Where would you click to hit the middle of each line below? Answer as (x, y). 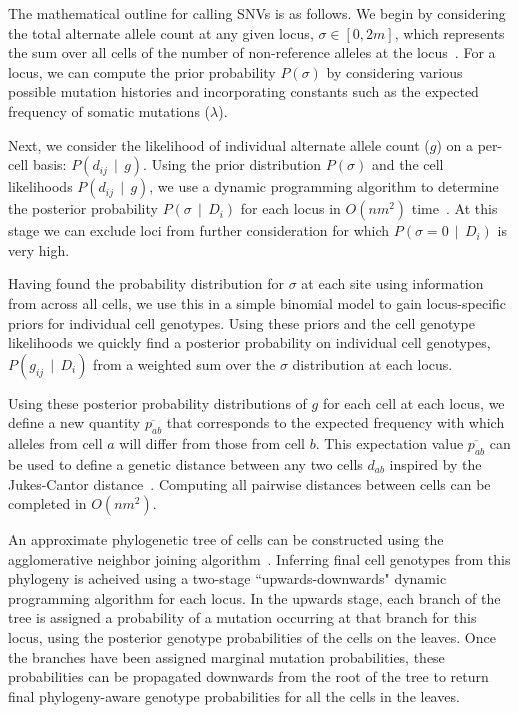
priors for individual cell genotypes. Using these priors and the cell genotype (241, 322)
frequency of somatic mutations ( (109, 110)
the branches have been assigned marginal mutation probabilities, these (226, 656)
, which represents (449, 32)
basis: (49, 164)
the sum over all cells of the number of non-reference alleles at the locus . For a (252, 52)
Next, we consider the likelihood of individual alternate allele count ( (219, 144)
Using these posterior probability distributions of (157, 402)
